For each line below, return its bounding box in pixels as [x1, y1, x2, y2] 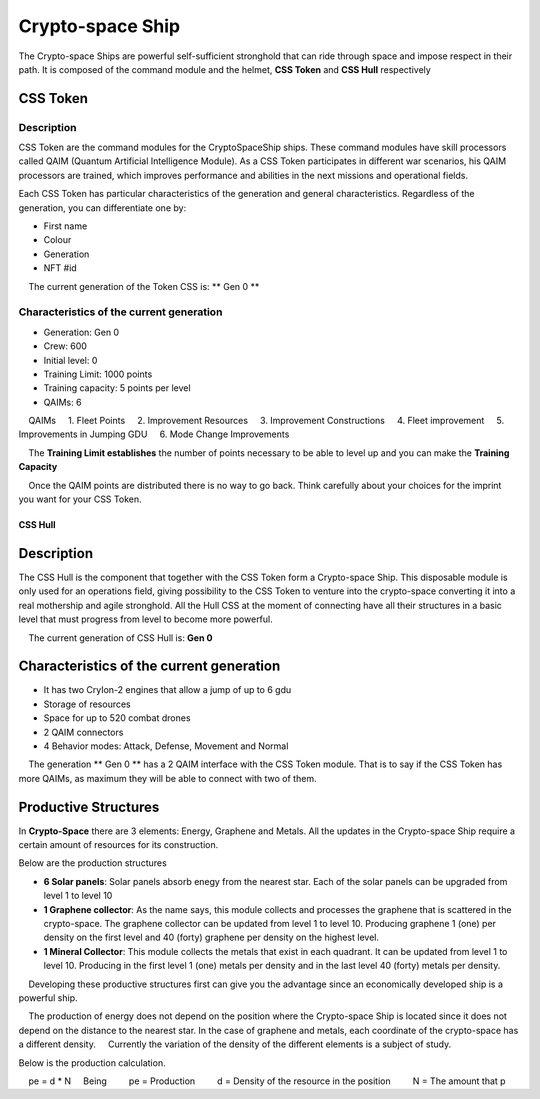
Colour [43, 234, 72, 246]
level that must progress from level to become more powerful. [18, 613, 274, 625]
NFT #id [43, 262, 77, 274]
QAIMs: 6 [43, 396, 82, 408]
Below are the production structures [18, 857, 167, 869]
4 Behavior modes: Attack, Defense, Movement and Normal [43, 740, 289, 752]
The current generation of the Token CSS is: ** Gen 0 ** [28, 280, 260, 292]
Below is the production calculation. [18, 1056, 166, 1069]
